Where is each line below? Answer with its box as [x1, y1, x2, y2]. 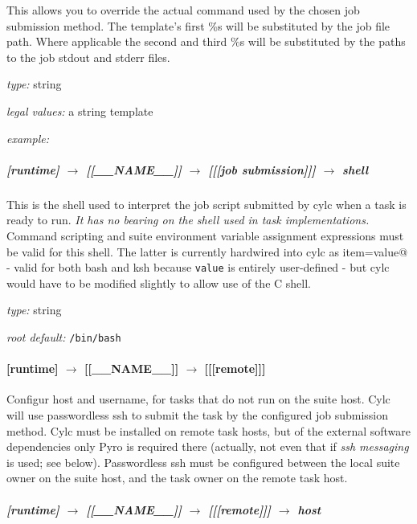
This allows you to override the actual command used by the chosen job [6, 2, 360, 18]
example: [6, 129, 50, 146]
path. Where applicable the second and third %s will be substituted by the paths [6, 33, 406, 50]
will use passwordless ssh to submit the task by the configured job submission [6, 406, 389, 423]
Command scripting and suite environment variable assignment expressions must [6, 227, 404, 244]
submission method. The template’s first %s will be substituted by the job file [6, 17, 390, 34]
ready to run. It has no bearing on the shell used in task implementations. [6, 211, 370, 228]
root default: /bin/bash [6, 328, 121, 345]
